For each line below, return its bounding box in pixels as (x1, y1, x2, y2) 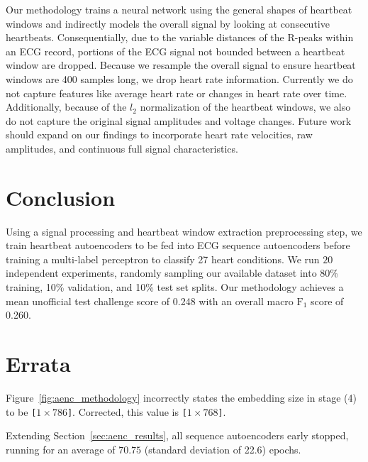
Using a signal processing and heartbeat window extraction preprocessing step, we (6, 224, 362, 238)
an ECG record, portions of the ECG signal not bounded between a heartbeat (6, 43, 345, 58)
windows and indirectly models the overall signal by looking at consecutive (6, 16, 330, 31)
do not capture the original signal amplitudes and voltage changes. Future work (6, 113, 352, 128)
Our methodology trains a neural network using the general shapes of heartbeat (6, 2, 352, 16)
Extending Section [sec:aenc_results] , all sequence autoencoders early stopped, (6, 428, 349, 443)
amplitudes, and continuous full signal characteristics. (6, 141, 238, 155)
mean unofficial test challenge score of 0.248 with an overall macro (6, 293, 294, 308)
